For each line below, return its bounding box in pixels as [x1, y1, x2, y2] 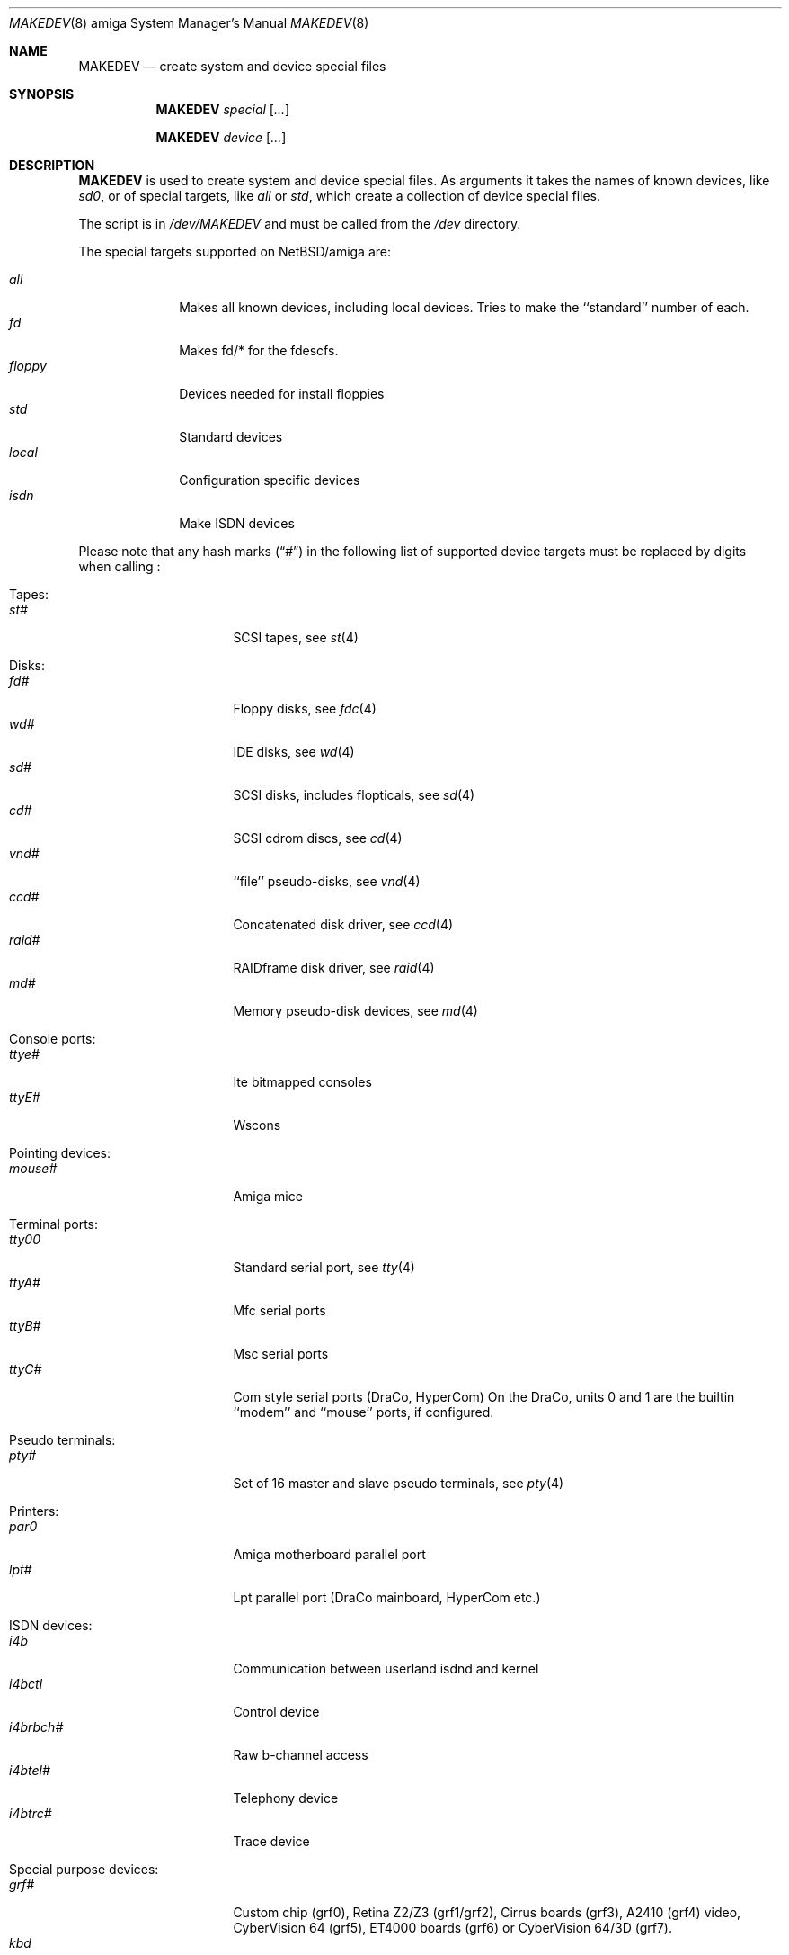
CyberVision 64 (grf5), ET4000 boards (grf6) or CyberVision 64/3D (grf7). [233, 1920, 672, 1935]
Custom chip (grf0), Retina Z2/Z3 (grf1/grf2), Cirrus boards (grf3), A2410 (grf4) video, [233, 1905, 741, 1920]
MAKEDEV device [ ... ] [155, 130, 287, 145]
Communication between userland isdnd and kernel [233, 1661, 539, 1676]
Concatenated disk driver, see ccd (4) [233, 917, 454, 932]
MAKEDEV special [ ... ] [155, 102, 290, 117]
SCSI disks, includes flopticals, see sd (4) [233, 787, 475, 803]
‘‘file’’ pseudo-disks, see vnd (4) [233, 874, 421, 889]
